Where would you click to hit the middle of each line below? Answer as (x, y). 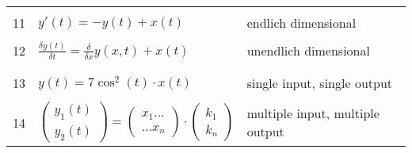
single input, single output (320, 83)
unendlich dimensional (308, 50)
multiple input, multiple (313, 113)
